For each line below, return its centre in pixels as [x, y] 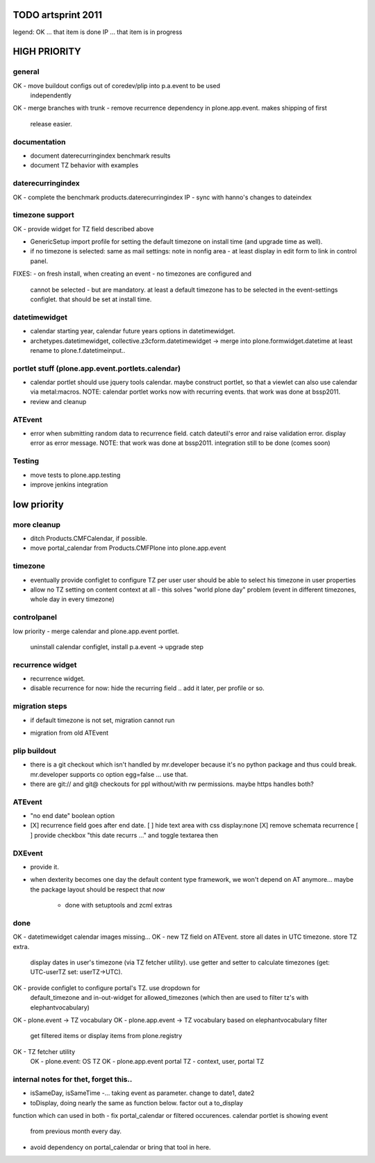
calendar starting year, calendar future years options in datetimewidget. [133, 331]
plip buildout [35, 751]
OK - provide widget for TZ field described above [83, 228]
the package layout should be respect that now [98, 889]
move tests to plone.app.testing [75, 475]
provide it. [44, 867]
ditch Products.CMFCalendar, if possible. [89, 539]
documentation [39, 142]
